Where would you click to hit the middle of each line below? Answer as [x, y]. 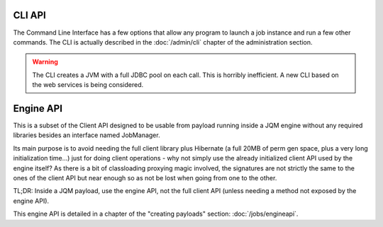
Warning [45, 62]
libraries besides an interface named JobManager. [87, 135]
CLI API [29, 15]
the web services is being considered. [88, 85]
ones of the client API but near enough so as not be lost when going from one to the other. [145, 177]
